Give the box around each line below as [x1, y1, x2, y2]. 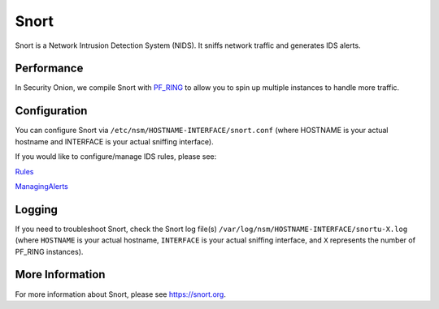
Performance [15, 62, 84, 75]
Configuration [15, 104, 88, 118]
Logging [15, 203, 59, 217]
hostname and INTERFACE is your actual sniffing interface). [15, 136, 215, 146]
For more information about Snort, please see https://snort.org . [15, 289, 227, 299]
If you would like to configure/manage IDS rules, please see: [15, 152, 217, 161]
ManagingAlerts [15, 181, 69, 191]
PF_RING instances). [15, 247, 84, 256]
